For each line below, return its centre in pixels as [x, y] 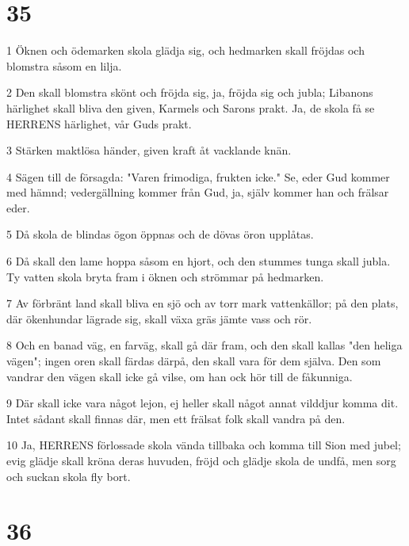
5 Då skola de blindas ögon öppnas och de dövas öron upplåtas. [160, 234]
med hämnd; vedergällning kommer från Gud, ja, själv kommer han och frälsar [198, 192]
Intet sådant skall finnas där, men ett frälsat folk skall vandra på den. [176, 418]
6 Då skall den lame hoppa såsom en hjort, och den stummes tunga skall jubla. [199, 261]
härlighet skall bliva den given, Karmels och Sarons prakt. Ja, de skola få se [191, 107]
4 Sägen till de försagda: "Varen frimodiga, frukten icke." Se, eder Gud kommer [198, 176]
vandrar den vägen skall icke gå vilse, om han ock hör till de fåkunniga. [180, 376]
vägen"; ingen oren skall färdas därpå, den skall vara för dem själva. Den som [194, 361]
